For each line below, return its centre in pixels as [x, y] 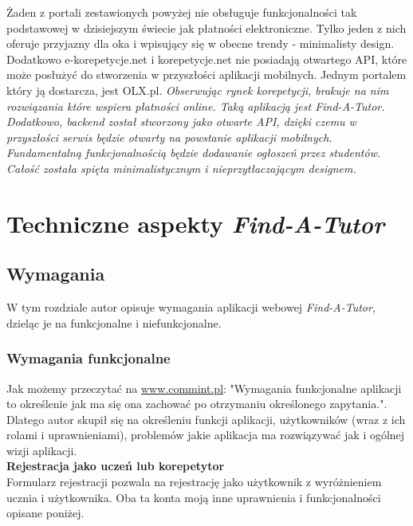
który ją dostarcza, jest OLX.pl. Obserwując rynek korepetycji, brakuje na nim [198, 90]
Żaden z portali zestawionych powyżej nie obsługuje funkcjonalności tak [182, 12]
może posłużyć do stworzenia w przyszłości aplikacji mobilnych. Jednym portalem [206, 75]
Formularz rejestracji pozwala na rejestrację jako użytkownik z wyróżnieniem [194, 482]
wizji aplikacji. [42, 450]
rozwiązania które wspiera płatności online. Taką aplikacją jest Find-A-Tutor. [196, 106]
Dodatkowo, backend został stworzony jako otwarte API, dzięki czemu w [181, 122]
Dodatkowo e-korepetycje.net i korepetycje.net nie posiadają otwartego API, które [207, 59]
